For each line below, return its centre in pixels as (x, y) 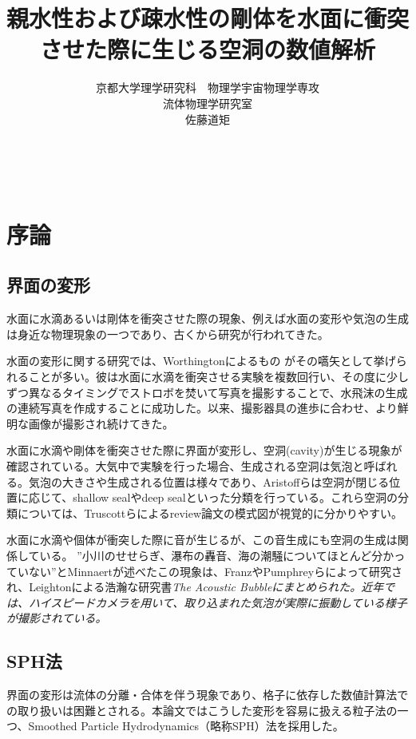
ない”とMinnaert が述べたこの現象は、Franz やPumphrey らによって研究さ (216, 571)
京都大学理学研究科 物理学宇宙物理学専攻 (208, 87)
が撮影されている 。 (57, 618)
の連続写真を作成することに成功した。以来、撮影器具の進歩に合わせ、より (202, 408)
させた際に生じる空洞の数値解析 (207, 49)
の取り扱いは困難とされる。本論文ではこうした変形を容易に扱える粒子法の (202, 710)
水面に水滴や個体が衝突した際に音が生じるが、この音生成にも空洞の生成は (202, 540)
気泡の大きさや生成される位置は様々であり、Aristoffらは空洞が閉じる (209, 481)
